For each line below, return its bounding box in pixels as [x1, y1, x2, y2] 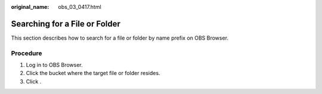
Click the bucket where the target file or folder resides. [26, 70, 160, 77]
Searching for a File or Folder [11, 18, 120, 29]
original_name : [11, 4, 49, 10]
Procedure [11, 49, 42, 57]
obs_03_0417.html [58, 4, 101, 10]
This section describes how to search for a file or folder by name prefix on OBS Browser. [11, 34, 229, 41]
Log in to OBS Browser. [26, 61, 83, 69]
